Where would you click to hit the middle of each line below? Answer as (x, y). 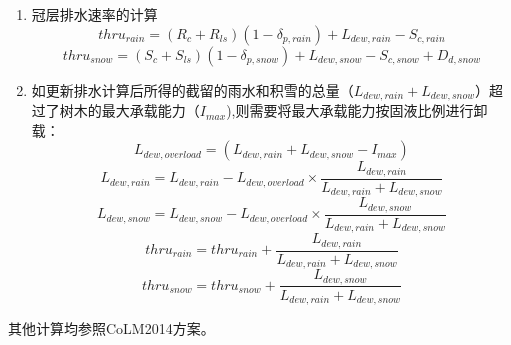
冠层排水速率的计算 (94, 14)
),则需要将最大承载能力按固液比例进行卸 (357, 110)
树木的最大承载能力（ (129, 110)
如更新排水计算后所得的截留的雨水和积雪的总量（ (192, 89)
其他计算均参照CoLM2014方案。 (111, 327)
